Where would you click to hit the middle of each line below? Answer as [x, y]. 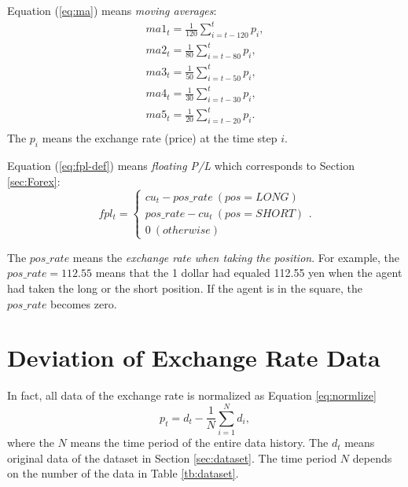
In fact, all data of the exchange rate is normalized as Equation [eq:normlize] [192, 395]
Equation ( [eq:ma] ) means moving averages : [112, 10]
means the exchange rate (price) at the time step [160, 138]
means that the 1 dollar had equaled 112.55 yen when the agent [249, 273]
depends [372, 457]
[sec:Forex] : [34, 181]
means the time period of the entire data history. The [199, 443]
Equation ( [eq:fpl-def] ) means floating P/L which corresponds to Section [181, 166]
